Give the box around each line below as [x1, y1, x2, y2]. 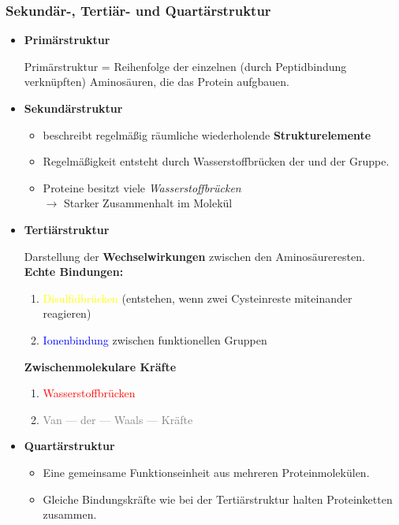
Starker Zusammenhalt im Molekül [63, 195, 233, 211]
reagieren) [43, 305, 91, 322]
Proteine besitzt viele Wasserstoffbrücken [43, 179, 241, 195]
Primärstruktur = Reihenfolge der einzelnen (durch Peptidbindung [24, 58, 347, 74]
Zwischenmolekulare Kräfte [24, 358, 177, 374]
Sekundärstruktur [24, 100, 123, 116]
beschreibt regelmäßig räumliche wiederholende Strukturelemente [43, 126, 371, 143]
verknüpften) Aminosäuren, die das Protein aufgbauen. [24, 73, 289, 90]
